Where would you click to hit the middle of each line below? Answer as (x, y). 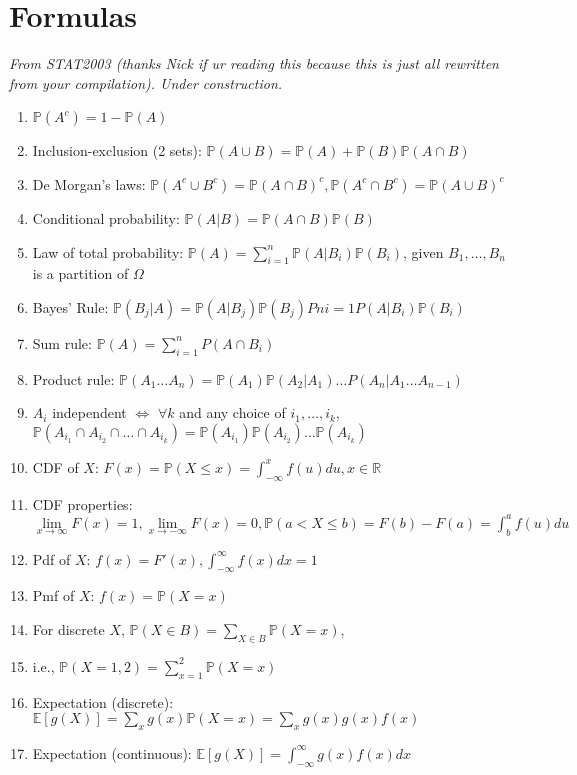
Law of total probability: (108, 251)
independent (89, 412)
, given (423, 251)
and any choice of (232, 412)
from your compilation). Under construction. (146, 82)
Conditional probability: (106, 217)
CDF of (55, 466)
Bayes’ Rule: (70, 306)
